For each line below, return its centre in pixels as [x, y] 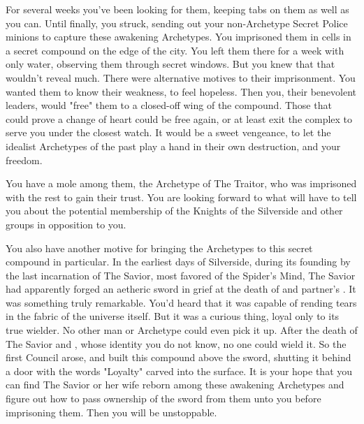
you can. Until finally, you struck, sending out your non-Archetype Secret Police [177, 23]
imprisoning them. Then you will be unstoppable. [111, 412]
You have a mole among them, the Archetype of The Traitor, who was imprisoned [181, 183]
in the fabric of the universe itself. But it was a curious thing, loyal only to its [173, 316]
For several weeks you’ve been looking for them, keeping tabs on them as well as [177, 9]
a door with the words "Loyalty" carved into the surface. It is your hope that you [179, 371]
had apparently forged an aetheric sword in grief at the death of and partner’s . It [181, 289]
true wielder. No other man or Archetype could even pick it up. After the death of [182, 330]
